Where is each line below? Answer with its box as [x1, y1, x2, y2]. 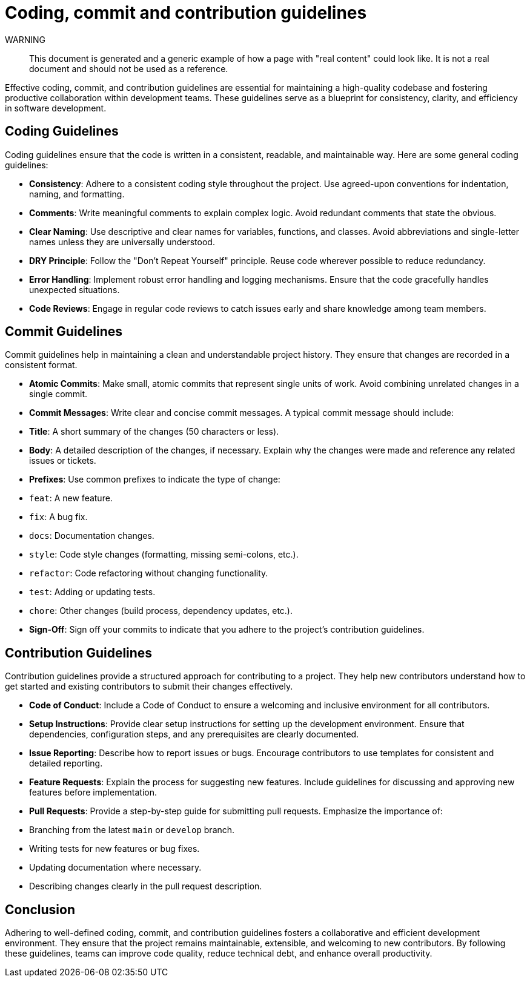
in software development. [5, 102, 107, 113]
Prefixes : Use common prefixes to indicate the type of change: [29, 474, 280, 485]
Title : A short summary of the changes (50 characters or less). [29, 426, 279, 437]
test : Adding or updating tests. [29, 587, 156, 598]
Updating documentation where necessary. [29, 862, 202, 873]
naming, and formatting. [29, 188, 125, 199]
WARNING [5, 34, 45, 45]
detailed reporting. [29, 758, 103, 769]
